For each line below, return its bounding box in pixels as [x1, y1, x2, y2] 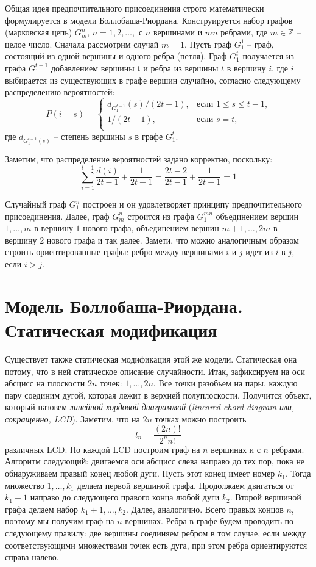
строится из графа [127, 209, 194, 222]
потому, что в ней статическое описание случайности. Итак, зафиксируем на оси [5, 364, 305, 377]
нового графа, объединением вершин [83, 222, 219, 234]
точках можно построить [155, 412, 247, 425]
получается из [242, 49, 294, 62]
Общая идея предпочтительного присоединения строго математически [5, 2, 264, 14]
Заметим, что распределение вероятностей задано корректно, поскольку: [5, 153, 273, 165]
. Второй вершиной [230, 491, 301, 504]
